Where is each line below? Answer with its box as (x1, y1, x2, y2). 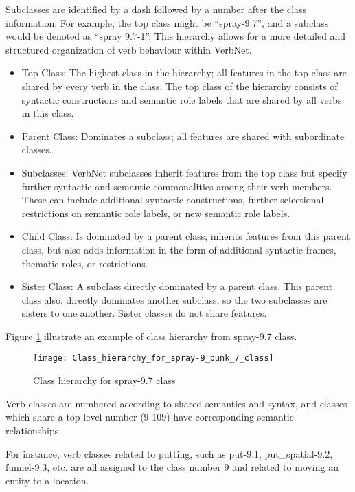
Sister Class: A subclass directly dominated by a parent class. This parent (21, 279, 333, 293)
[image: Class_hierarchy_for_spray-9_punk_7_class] (33, 353, 274, 364)
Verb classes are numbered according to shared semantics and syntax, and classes (5, 396, 347, 410)
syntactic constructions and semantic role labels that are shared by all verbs (21, 92, 342, 107)
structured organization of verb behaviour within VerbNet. (5, 42, 252, 56)
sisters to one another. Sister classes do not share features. (21, 306, 267, 320)
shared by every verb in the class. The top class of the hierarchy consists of (21, 78, 338, 93)
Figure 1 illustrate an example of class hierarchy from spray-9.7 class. (5, 328, 297, 343)
